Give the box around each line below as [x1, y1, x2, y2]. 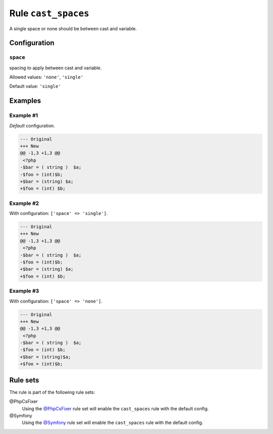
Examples [9, 97, 41, 105]
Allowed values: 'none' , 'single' [9, 74, 83, 80]
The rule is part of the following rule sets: [9, 389, 96, 395]
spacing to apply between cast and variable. [9, 65, 102, 71]
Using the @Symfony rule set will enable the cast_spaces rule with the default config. [22, 420, 203, 426]
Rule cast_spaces [9, 8, 89, 19]
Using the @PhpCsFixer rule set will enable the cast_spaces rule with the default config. [22, 405, 209, 412]
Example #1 [9, 112, 38, 119]
